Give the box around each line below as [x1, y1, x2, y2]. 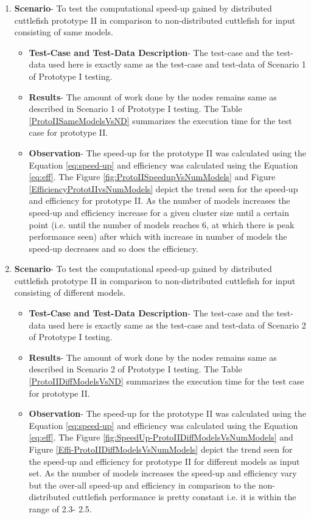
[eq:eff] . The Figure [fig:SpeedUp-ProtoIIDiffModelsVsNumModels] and [29, 431, 293, 444]
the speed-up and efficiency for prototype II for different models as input [29, 455, 300, 467]
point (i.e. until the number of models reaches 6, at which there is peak [29, 218, 295, 231]
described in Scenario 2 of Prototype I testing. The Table [29, 363, 242, 375]
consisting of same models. [14, 26, 113, 38]
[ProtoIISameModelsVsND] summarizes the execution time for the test [29, 114, 292, 127]
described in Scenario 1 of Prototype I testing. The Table [29, 102, 242, 115]
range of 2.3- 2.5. [29, 502, 92, 515]
